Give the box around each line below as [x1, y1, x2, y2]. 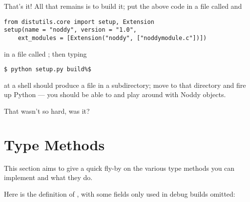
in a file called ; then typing [4, 48, 87, 59]
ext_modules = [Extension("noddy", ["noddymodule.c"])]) [18, 34, 207, 41]
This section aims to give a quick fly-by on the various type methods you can [4, 162, 235, 173]
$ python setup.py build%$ [4, 66, 91, 73]
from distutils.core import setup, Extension [4, 18, 154, 25]
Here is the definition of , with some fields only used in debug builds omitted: [4, 188, 235, 199]
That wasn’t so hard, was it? [4, 106, 90, 116]
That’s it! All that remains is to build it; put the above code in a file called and [4, 1, 242, 11]
